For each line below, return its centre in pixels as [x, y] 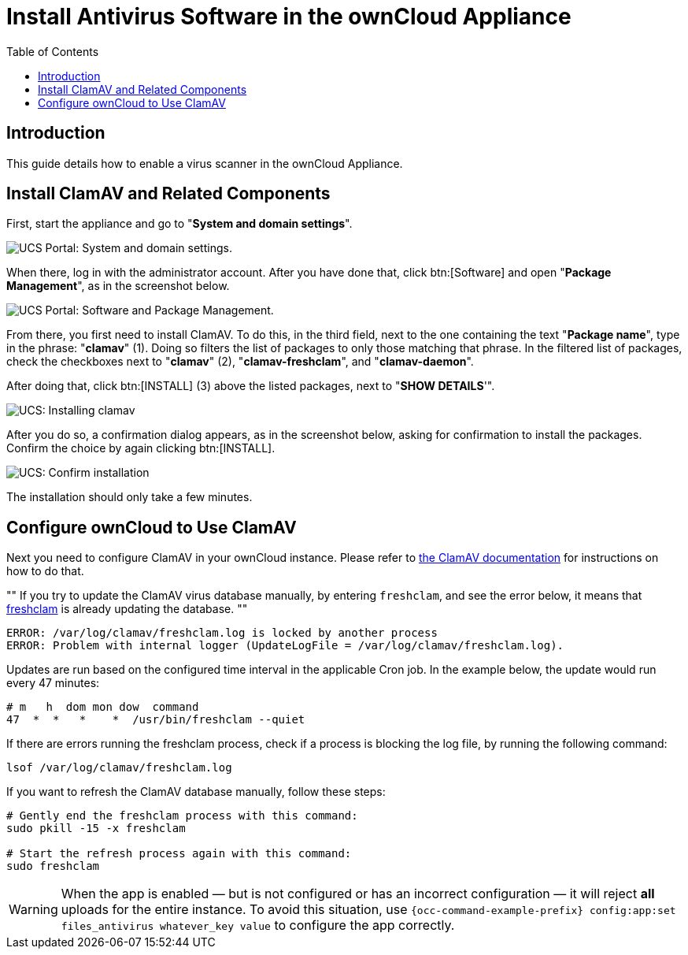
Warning [33, 910]
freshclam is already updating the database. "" [127, 609]
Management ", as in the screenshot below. [118, 286]
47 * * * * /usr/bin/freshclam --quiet [156, 720]
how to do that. [45, 571]
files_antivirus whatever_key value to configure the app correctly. [258, 925]
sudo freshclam [53, 866]
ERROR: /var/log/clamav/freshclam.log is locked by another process [222, 633]
